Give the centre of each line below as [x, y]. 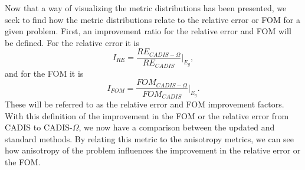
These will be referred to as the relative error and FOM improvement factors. [145, 104]
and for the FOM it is [44, 73]
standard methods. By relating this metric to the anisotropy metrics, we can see [150, 138]
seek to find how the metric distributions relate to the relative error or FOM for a [152, 19]
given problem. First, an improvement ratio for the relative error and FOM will [148, 31]
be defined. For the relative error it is [72, 42]
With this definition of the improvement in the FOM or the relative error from [147, 115]
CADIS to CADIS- [39, 127]
